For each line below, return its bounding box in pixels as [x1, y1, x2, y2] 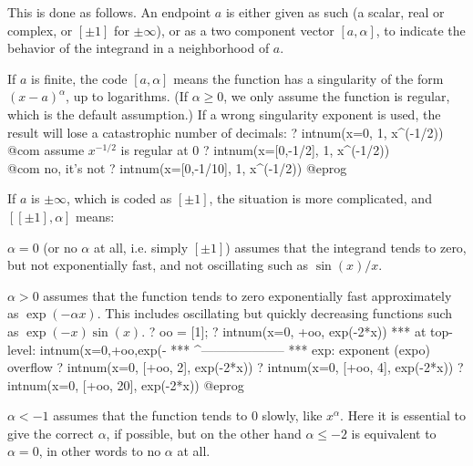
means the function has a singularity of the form [173, 68, 444, 88]
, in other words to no [38, 441, 161, 461]
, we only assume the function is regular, [223, 87, 450, 106]
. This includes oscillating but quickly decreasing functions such [97, 304, 453, 323]
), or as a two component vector [156, 20, 334, 39]
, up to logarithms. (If [66, 87, 188, 106]
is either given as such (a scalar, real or [225, 3, 445, 21]
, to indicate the [375, 20, 466, 39]
